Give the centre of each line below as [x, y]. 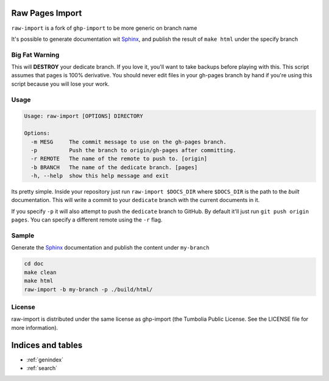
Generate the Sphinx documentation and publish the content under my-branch [110, 248]
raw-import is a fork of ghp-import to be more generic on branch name [104, 28]
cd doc [34, 264]
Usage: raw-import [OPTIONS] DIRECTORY [83, 116]
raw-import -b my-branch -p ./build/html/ [88, 289]
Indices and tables [47, 345]
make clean [40, 272]
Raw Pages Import [47, 13]
